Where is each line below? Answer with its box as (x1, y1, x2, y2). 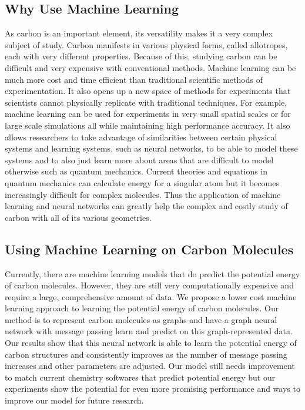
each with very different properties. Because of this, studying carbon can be (5, 50, 277, 62)
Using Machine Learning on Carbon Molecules (5, 240, 294, 258)
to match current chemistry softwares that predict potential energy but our (5, 371, 276, 383)
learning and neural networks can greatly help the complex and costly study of (5, 200, 288, 212)
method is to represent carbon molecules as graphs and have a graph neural (5, 313, 277, 325)
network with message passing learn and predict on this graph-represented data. (5, 325, 293, 337)
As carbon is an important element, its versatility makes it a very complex (5, 27, 273, 39)
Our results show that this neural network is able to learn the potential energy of (5, 337, 297, 349)
